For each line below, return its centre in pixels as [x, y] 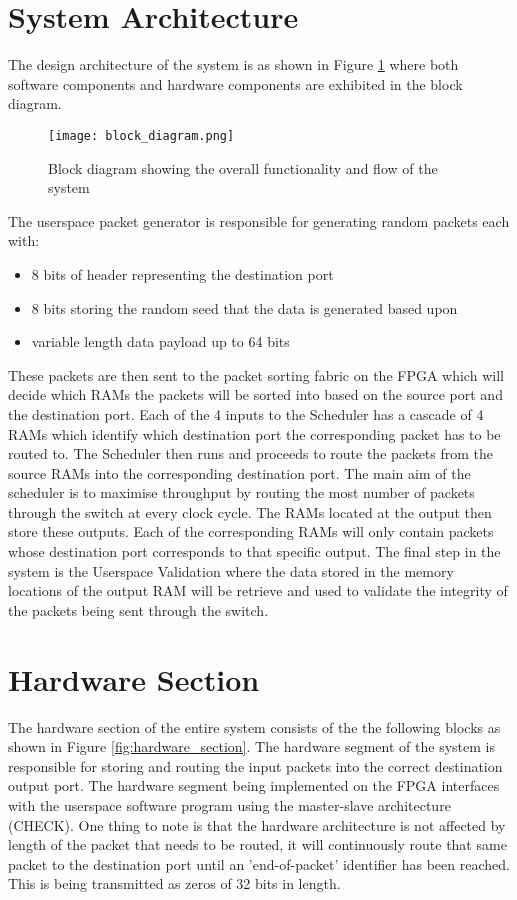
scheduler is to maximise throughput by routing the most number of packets [241, 492]
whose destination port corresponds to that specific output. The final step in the [254, 551]
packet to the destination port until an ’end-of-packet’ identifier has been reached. [259, 863]
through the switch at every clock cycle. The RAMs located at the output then [250, 511]
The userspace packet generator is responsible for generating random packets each [259, 220]
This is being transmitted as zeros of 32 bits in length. [174, 883]
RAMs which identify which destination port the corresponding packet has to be [254, 433]
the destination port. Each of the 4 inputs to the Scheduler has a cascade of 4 [246, 413]
